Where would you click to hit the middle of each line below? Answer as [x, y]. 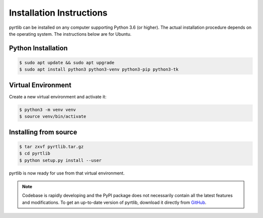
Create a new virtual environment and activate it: [58, 97]
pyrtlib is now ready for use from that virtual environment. [67, 173]
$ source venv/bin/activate [53, 117]
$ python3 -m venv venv [48, 109]
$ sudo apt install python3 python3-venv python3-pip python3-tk [99, 69]
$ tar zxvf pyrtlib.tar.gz [51, 146]
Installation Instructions [58, 13]
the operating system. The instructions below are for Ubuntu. [70, 34]
